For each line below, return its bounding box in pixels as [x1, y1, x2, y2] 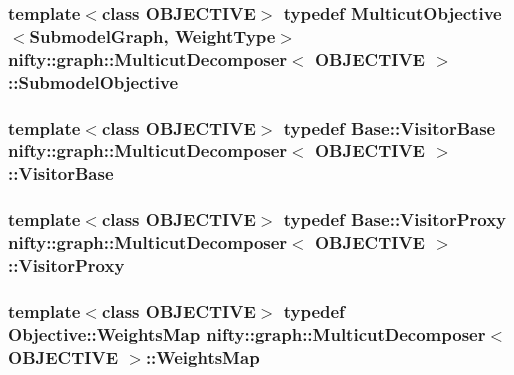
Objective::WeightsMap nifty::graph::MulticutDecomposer [8, 321, 486, 346]
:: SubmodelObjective [8, 69, 179, 94]
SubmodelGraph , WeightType [29, 23, 276, 48]
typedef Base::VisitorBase [283, 115, 496, 140]
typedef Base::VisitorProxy [283, 207, 507, 232]
